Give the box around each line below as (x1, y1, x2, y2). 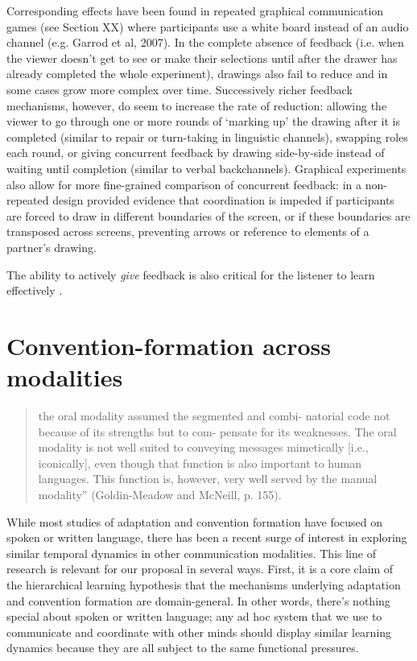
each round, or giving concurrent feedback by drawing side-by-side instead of (6, 144, 385, 161)
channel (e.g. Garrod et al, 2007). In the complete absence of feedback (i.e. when (6, 34, 404, 51)
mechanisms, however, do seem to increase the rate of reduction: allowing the (6, 97, 387, 114)
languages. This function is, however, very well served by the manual (38, 470, 378, 487)
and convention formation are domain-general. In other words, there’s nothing (6, 592, 390, 609)
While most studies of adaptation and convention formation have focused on (6, 513, 383, 530)
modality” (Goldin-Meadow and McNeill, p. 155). (38, 485, 282, 502)
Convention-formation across (6, 328, 331, 361)
